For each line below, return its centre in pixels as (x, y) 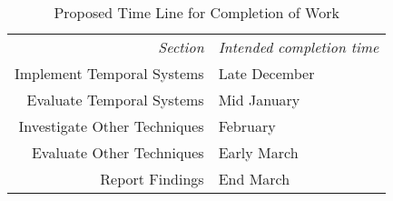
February (247, 126)
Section (181, 47)
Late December (266, 73)
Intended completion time (299, 47)
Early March (258, 152)
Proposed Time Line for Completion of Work (196, 12)
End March (254, 179)
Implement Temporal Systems (109, 73)
